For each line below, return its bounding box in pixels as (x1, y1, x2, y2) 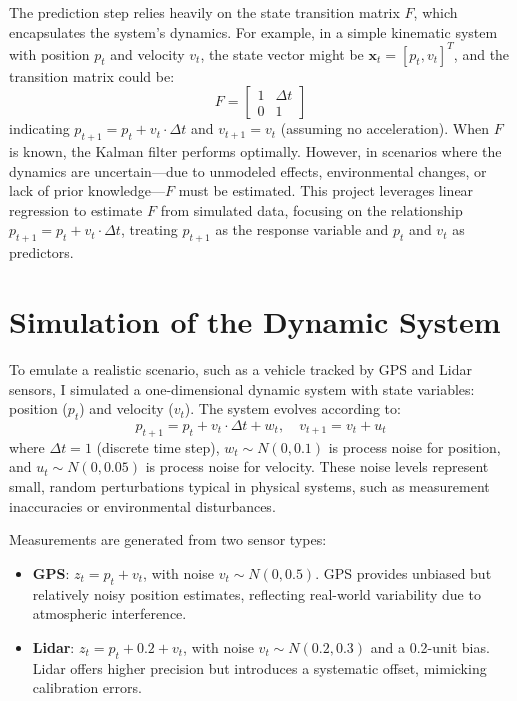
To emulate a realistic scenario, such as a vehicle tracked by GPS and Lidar (9, 358, 472, 379)
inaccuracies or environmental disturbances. (9, 495, 276, 516)
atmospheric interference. (32, 603, 187, 624)
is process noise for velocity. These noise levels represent (145, 456, 489, 477)
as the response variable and (215, 219, 389, 240)
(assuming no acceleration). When (280, 118, 489, 139)
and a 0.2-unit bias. (370, 636, 490, 657)
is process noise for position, (328, 436, 501, 457)
